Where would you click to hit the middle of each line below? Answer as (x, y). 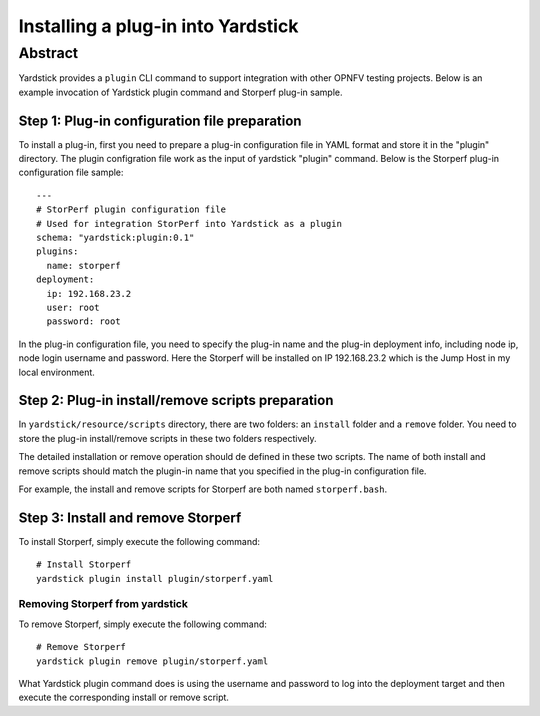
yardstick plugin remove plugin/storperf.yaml (152, 661)
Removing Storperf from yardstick (103, 604)
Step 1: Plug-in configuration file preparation (160, 120)
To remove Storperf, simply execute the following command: (142, 624)
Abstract (48, 53)
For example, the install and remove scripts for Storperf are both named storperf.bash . (203, 489)
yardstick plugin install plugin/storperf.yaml (155, 578)
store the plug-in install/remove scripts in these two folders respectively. (167, 438)
